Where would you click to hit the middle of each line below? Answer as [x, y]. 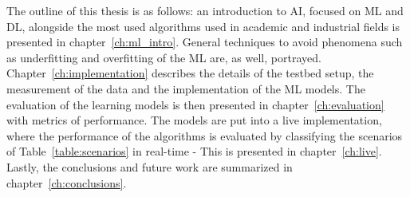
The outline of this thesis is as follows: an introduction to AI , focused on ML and [205, 10]
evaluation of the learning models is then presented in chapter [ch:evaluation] [195, 104]
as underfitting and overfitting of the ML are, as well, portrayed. [164, 57]
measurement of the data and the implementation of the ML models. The [186, 88]
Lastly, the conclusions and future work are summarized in [150, 166]
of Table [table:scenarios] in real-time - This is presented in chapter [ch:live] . [194, 151]
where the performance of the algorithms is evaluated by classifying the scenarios [205, 135]
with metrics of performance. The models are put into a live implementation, [194, 120]
